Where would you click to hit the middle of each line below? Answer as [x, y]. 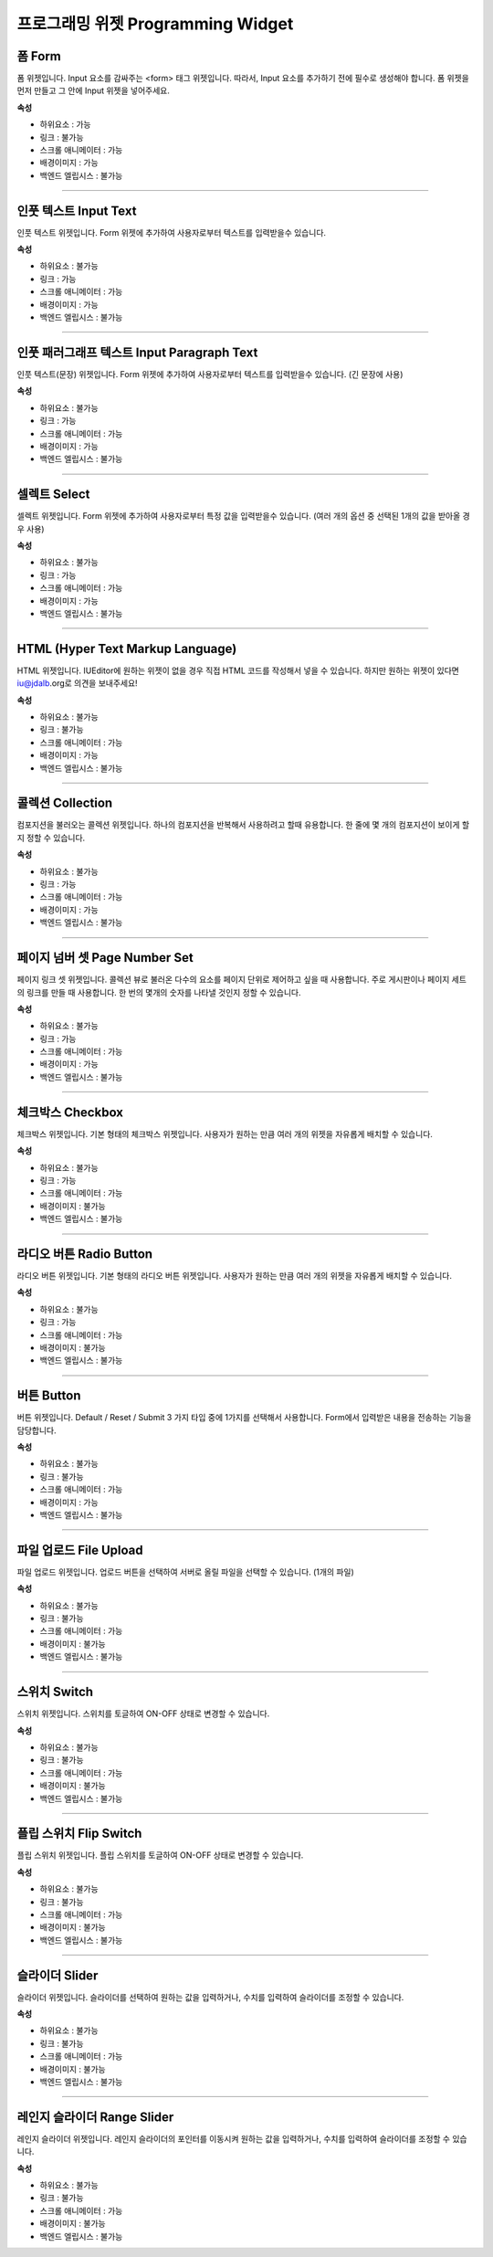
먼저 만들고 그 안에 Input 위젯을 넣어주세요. [94, 90]
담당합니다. [37, 1430]
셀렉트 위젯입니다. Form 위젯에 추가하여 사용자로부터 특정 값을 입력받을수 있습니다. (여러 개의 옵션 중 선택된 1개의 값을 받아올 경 [243, 516]
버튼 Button [49, 1396]
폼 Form [39, 56]
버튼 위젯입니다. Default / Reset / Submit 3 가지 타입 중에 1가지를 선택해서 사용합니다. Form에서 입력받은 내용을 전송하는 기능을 [244, 1418]
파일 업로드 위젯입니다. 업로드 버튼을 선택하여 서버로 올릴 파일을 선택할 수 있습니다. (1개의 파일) [186, 1572]
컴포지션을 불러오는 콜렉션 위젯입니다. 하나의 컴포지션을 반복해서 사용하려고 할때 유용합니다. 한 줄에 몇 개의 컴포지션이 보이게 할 [243, 825]
